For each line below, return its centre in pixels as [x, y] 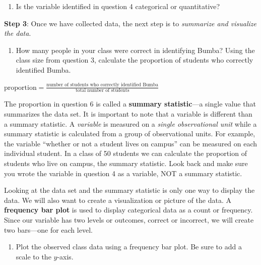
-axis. [65, 256]
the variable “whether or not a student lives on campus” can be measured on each [131, 143]
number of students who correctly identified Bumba [103, 85]
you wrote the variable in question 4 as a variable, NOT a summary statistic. [123, 173]
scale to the [34, 256]
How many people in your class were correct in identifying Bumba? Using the [135, 50]
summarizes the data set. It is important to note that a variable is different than [128, 113]
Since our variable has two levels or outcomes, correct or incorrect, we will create [129, 219]
